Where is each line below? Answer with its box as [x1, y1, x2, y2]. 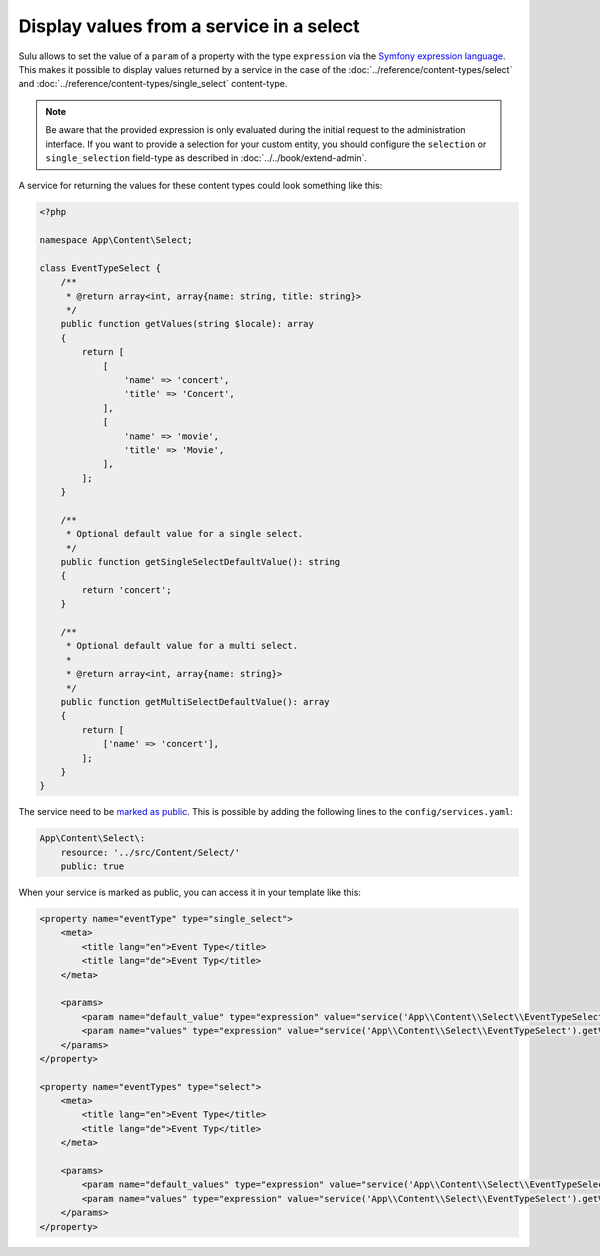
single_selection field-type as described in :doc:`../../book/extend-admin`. [45, 151, 368, 164]
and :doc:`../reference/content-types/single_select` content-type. [18, 78, 288, 90]
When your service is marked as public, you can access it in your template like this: [18, 886, 362, 899]
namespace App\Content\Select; [39, 235, 194, 246]
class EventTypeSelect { [39, 262, 162, 274]
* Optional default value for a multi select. [65, 640, 299, 652]
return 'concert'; [81, 584, 172, 595]
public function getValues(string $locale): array [60, 318, 314, 330]
